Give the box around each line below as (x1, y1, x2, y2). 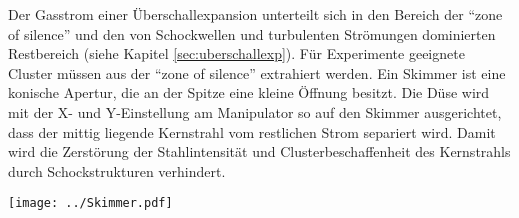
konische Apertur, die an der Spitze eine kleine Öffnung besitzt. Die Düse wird (8, 82, 490, 103)
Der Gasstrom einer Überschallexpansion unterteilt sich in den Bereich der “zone (8, 4, 503, 24)
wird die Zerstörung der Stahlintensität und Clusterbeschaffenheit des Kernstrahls (8, 141, 511, 162)
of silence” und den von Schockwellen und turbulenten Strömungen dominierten (8, 23, 496, 44)
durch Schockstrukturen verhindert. (8, 160, 226, 181)
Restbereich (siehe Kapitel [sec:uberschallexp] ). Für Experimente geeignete (8, 43, 465, 64)
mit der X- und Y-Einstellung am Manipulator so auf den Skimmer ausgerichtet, (8, 101, 502, 122)
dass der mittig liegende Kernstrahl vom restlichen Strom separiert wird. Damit (8, 121, 496, 142)
